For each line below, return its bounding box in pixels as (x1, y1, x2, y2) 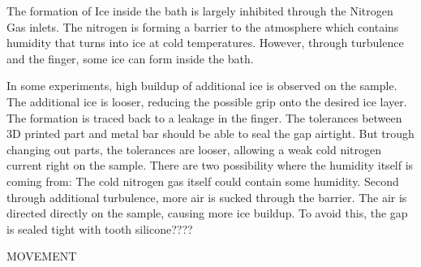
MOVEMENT (6, 248, 77, 265)
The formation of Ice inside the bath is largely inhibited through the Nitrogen (6, 2, 393, 19)
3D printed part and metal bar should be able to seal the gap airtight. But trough (6, 125, 415, 142)
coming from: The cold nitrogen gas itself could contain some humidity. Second (6, 172, 399, 189)
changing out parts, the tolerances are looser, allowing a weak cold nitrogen (6, 140, 382, 157)
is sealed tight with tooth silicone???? (6, 220, 193, 237)
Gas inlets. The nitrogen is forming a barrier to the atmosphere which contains (6, 18, 399, 35)
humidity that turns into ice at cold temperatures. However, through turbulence (6, 34, 404, 51)
